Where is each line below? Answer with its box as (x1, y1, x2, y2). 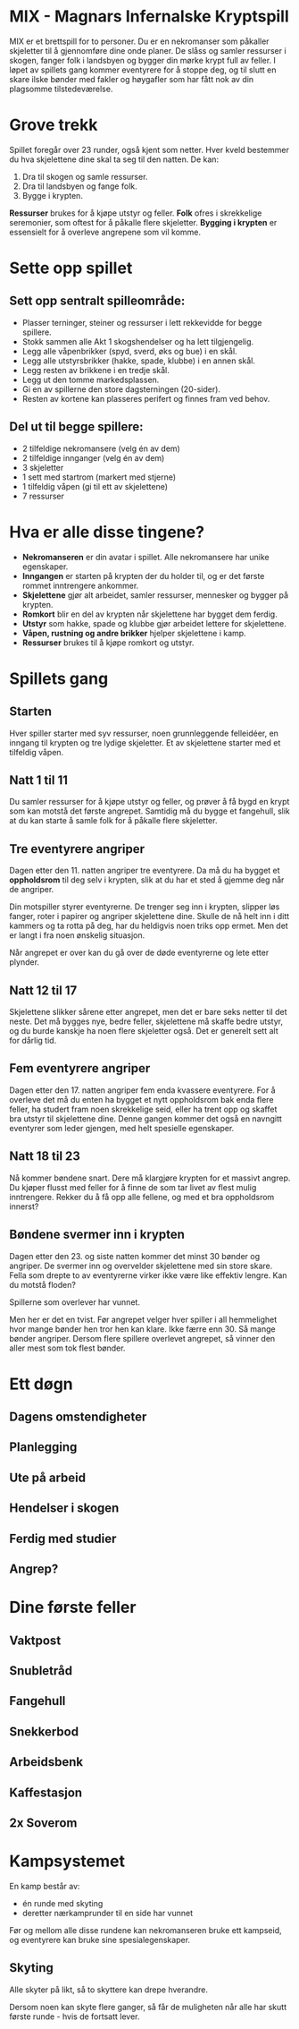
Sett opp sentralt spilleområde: (9, 294, 186, 309)
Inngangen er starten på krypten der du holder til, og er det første (21, 570, 265, 581)
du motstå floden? (9, 1279, 76, 1290)
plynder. (9, 957, 40, 968)
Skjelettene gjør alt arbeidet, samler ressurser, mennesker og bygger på (21, 589, 288, 601)
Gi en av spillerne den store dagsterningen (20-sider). (21, 383, 221, 395)
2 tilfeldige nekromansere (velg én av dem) (21, 443, 180, 454)
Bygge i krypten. (21, 190, 83, 200)
